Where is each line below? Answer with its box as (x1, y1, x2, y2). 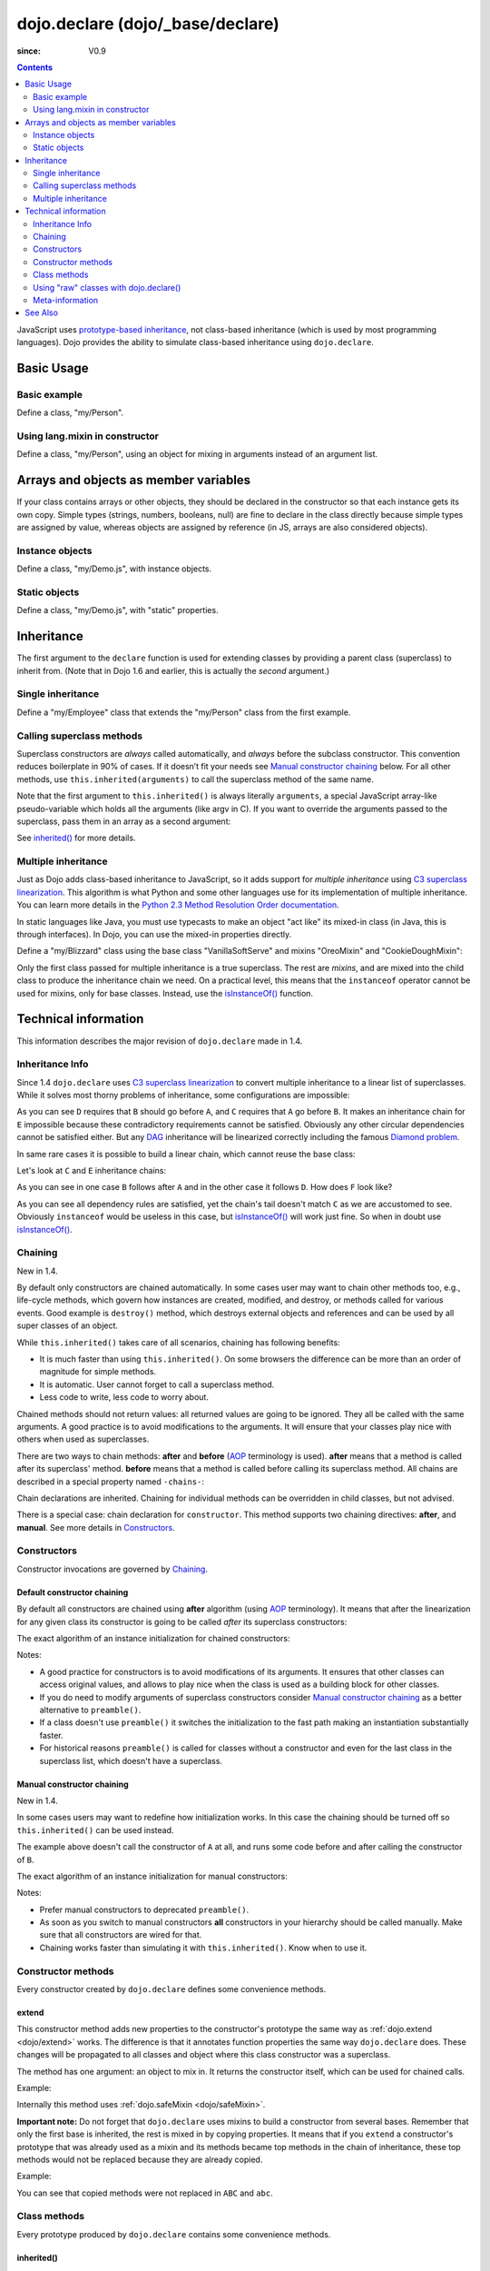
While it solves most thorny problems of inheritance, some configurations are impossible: (16, 1090, 350, 1101)
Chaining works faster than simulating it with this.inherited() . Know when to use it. (39, 1942, 367, 1953)
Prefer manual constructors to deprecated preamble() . (39, 1904, 250, 1915)
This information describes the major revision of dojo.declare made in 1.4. (16, 1036, 303, 1046)
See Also (24, 307, 59, 318)
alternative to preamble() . (39, 1704, 142, 1715)
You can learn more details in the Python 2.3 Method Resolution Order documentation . (16, 899, 339, 910)
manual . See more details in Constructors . (16, 1522, 176, 1532)
